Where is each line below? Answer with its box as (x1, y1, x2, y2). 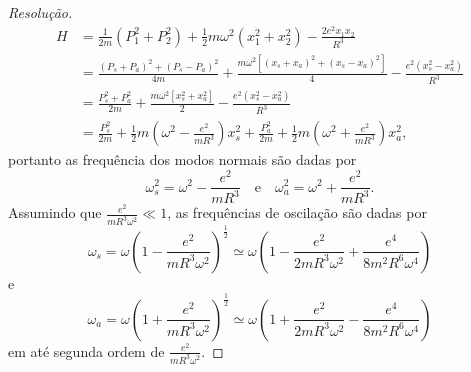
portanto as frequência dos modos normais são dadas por (8, 149, 357, 170)
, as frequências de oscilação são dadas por (167, 202, 427, 223)
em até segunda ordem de (8, 340, 165, 361)
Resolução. (8, 2, 73, 22)
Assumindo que (8, 202, 102, 223)
